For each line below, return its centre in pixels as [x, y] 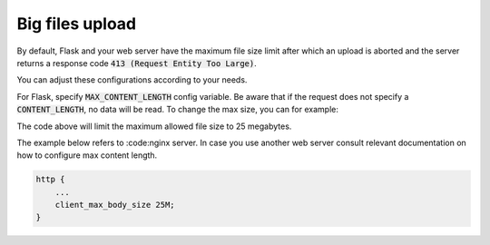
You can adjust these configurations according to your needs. [132, 80]
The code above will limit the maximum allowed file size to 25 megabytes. [154, 126]
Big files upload [76, 24]
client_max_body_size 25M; [115, 205]
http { [50, 180]
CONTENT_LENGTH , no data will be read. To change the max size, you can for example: [178, 110]
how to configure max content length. [87, 155]
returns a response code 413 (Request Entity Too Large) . [137, 63]
